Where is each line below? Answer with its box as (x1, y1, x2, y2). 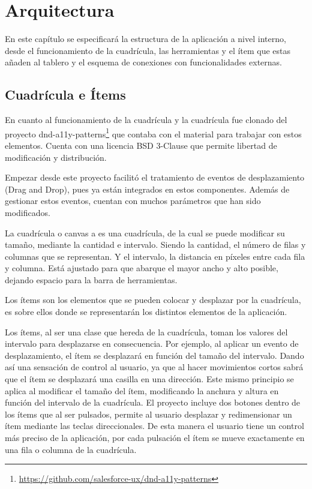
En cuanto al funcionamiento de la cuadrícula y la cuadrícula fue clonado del (5, 113, 287, 126)
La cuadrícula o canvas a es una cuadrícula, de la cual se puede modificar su (5, 226, 285, 239)
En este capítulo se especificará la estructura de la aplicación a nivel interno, (5, 32, 286, 45)
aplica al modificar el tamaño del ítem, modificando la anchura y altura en (5, 384, 279, 397)
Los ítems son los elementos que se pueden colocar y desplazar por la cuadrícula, (5, 293, 301, 306)
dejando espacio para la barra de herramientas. (5, 273, 178, 286)
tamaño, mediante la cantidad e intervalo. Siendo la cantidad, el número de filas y (5, 238, 306, 251)
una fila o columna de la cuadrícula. (5, 443, 137, 455)
